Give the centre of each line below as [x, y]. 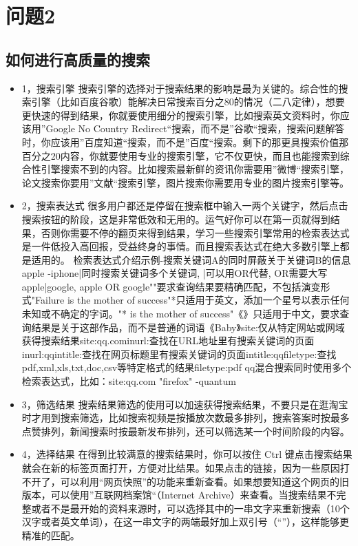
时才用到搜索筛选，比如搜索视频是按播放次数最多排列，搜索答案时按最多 [186, 418]
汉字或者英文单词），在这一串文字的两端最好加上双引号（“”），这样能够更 [186, 522]
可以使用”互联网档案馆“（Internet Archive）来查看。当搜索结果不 [193, 495]
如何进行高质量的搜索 [78, 59]
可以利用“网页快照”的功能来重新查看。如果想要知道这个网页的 [200, 481]
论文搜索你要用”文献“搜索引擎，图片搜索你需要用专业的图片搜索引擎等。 [186, 182]
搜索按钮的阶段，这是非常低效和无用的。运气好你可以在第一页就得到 [176, 219]
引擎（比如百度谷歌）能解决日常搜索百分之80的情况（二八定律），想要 [188, 102]
